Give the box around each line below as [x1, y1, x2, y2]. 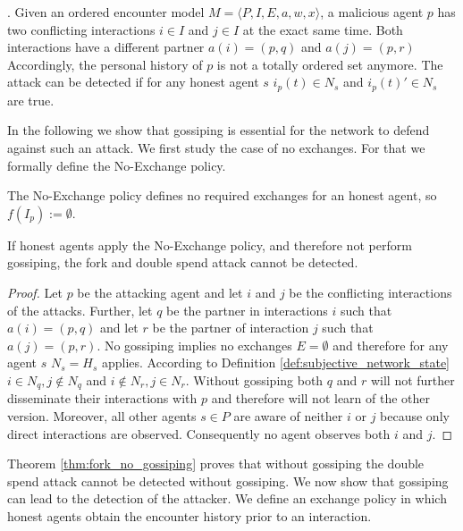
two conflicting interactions [7, 20, 156, 38]
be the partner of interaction [152, 318, 309, 337]
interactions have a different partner [7, 38, 205, 56]
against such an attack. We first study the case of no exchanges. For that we [7, 139, 425, 157]
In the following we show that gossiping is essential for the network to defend [7, 121, 430, 139]
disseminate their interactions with [7, 389, 198, 408]
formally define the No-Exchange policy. [7, 156, 226, 174]
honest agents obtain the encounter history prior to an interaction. [7, 506, 372, 525]
